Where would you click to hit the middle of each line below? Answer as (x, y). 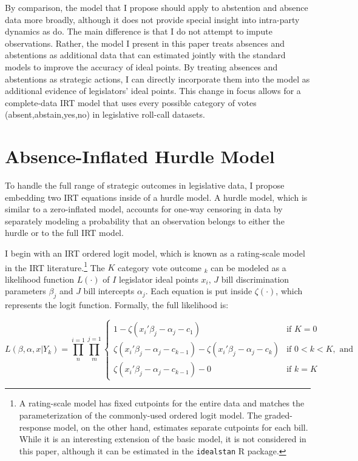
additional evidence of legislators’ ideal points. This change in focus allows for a (153, 91)
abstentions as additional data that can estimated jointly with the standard (145, 55)
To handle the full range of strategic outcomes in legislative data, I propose (145, 185)
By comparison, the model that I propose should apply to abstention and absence (157, 7)
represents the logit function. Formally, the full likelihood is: (117, 305)
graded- (279, 415)
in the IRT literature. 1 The (55, 266)
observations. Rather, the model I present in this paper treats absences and (145, 43)
